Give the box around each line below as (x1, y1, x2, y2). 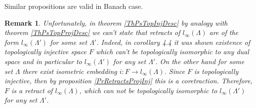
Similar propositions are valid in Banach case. (4, 1, 143, 11)
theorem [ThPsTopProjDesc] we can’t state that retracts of (4, 27, 180, 37)
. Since (164, 66, 185, 76)
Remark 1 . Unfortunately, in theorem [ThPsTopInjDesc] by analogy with (4, 17, 228, 28)
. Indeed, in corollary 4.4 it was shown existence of (96, 36, 250, 47)
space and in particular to (4, 56, 82, 66)
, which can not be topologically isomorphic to (79, 85, 217, 95)
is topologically (194, 66, 239, 76)
